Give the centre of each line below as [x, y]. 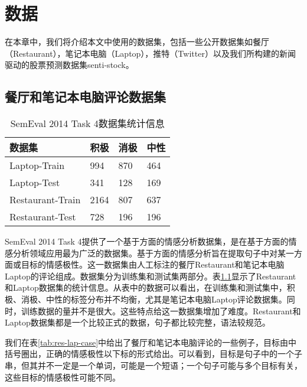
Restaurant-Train [45, 200]
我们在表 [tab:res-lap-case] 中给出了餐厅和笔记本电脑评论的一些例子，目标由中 [151, 342]
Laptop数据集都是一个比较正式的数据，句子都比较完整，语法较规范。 [138, 322]
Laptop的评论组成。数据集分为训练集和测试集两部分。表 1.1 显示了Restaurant [151, 276]
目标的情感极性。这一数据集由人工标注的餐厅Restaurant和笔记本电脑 [153, 264]
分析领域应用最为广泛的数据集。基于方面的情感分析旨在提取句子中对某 [149, 253]
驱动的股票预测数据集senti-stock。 [69, 65]
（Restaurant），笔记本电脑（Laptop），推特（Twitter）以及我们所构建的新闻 [150, 53]
